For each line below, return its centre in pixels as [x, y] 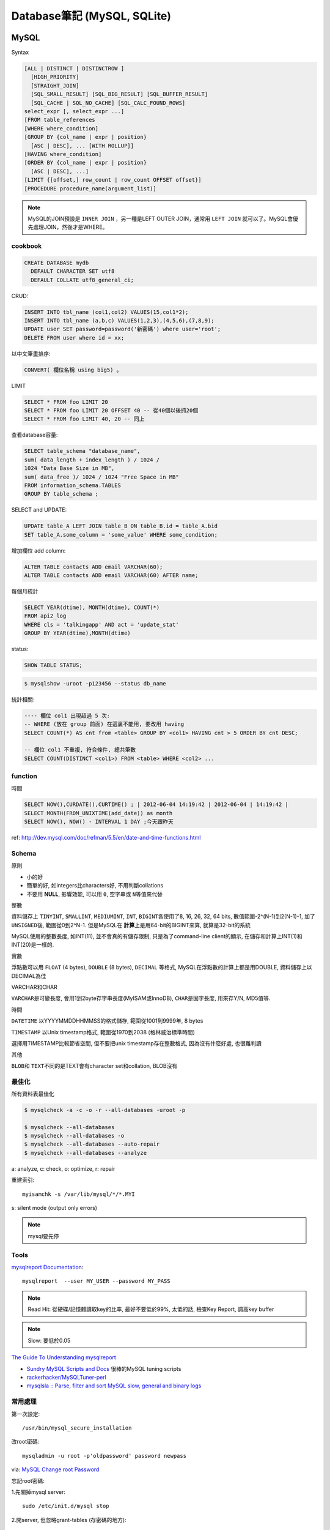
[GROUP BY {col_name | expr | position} [85, 137]
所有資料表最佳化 [33, 1094]
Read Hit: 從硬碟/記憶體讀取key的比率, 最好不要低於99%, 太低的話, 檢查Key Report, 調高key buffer [151, 1309]
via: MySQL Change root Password [55, 1469]
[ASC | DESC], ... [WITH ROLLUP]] [82, 146]
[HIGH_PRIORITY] [55, 77]
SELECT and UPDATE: [39, 510]
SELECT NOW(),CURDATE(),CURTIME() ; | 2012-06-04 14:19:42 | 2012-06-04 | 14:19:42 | [156, 804]
